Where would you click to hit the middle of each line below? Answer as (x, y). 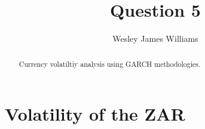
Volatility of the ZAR (95, 114)
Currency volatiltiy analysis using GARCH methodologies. (110, 64)
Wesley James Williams (155, 39)
